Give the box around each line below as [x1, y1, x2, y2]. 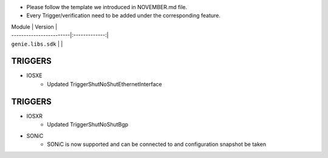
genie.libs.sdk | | [11, 40, 63, 47]
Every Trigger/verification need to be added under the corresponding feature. [26, 12, 221, 19]
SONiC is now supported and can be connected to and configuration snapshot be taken [47, 140, 267, 148]
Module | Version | [11, 23, 58, 30]
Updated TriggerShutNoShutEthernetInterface [47, 80, 162, 88]
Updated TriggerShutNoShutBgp [47, 121, 129, 128]
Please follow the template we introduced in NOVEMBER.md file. [26, 4, 188, 10]
